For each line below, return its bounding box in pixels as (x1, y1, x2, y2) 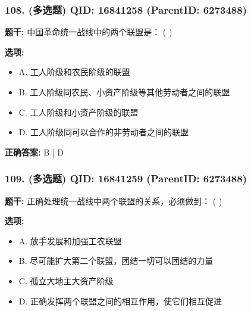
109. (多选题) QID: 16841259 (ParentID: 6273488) (5, 171, 247, 186)
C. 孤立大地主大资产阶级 (18, 274, 114, 287)
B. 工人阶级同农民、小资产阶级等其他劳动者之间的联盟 (18, 86, 230, 98)
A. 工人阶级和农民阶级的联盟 (18, 66, 130, 78)
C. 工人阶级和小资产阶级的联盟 (18, 105, 139, 118)
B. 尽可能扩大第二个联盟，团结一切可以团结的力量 (18, 254, 214, 267)
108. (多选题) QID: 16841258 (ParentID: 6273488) (5, 2, 247, 17)
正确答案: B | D (5, 145, 64, 158)
